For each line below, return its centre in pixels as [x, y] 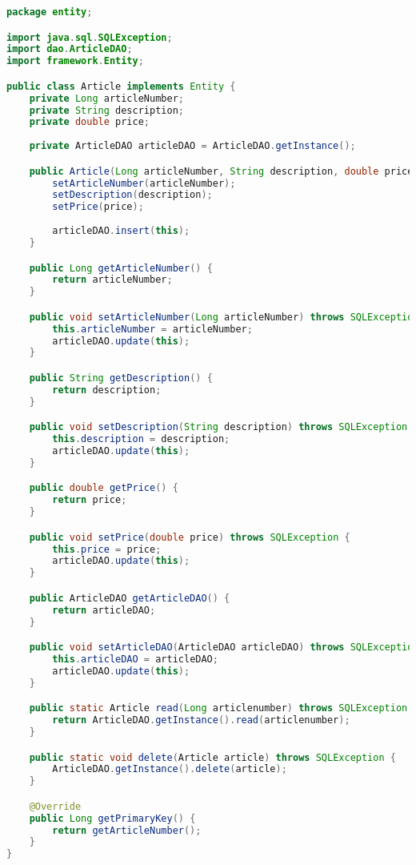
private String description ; [106, 110]
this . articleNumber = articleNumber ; [152, 329]
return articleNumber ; [112, 280]
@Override [55, 806]
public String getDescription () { [121, 378]
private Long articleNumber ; [106, 98]
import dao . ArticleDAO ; [70, 49]
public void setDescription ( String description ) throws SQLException [218, 427]
